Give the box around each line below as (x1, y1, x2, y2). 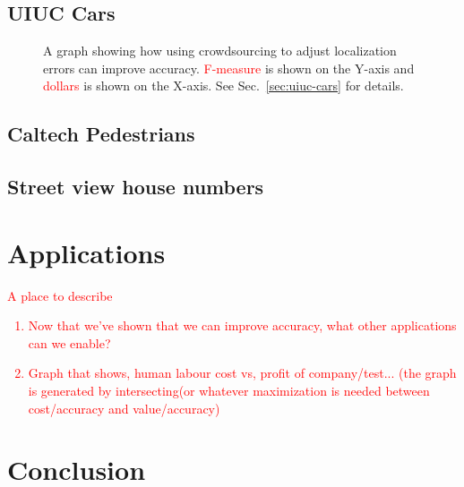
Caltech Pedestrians (7, 120, 195, 148)
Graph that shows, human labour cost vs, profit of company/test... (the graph (28, 363, 457, 382)
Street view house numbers (7, 173, 264, 201)
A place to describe (7, 286, 113, 304)
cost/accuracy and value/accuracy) (28, 398, 220, 417)
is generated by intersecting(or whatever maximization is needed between (28, 381, 430, 400)
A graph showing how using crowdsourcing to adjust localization (43, 41, 397, 60)
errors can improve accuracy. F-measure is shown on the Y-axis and (43, 58, 415, 77)
